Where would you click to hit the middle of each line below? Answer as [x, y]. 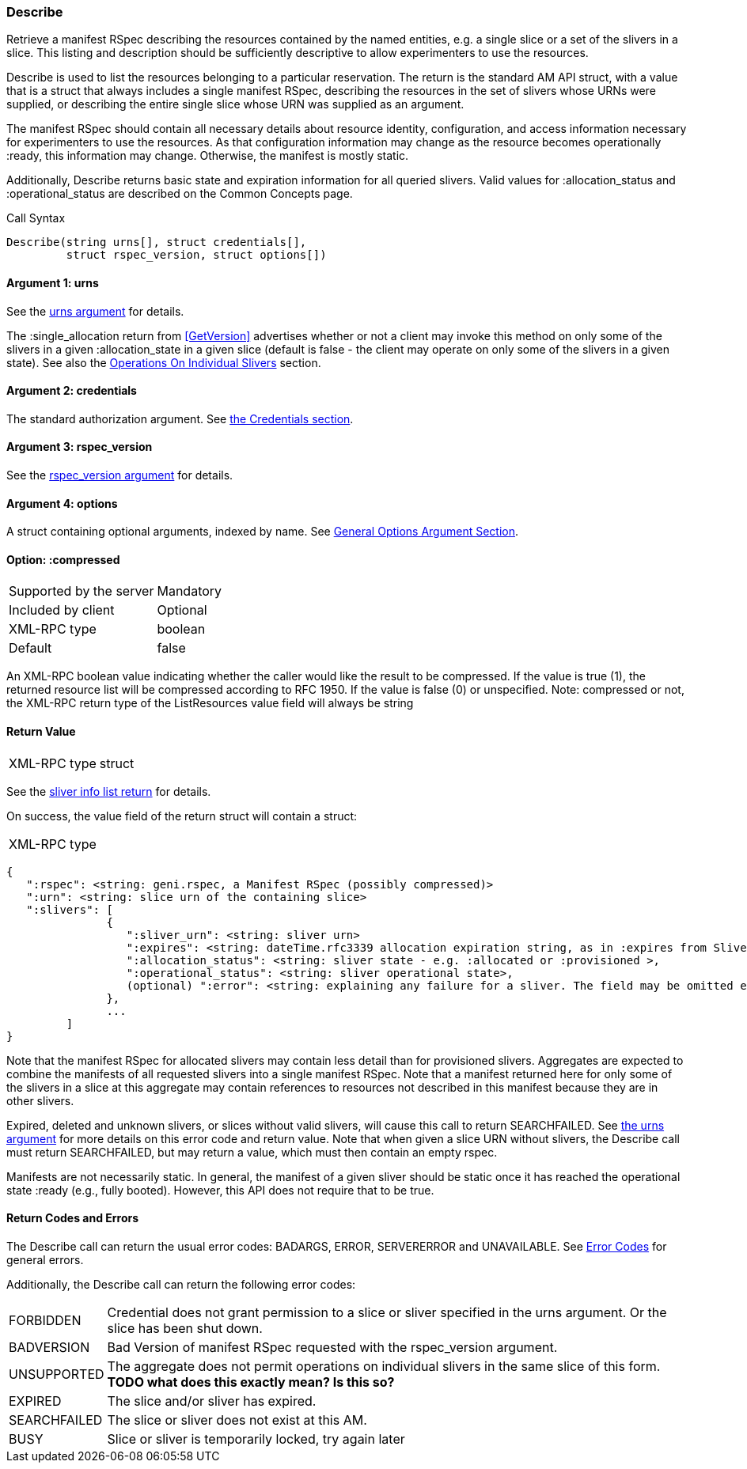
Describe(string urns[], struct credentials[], [157, 242]
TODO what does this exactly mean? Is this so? [251, 1382]
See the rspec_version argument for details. [120, 475]
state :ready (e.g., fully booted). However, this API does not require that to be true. [220, 1190]
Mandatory [190, 591]
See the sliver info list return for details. [109, 791]
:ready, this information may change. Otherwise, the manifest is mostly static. [208, 156]
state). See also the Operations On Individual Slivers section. [164, 362]
